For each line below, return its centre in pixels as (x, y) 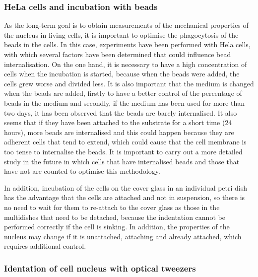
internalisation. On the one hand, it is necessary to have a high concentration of (126, 64)
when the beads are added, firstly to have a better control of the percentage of (123, 93)
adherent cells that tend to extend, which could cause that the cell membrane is (125, 142)
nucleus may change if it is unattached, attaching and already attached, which (123, 236)
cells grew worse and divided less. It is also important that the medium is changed (129, 83)
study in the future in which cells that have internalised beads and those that (122, 161)
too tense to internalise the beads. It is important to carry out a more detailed (123, 151)
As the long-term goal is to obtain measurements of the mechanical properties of (126, 25)
